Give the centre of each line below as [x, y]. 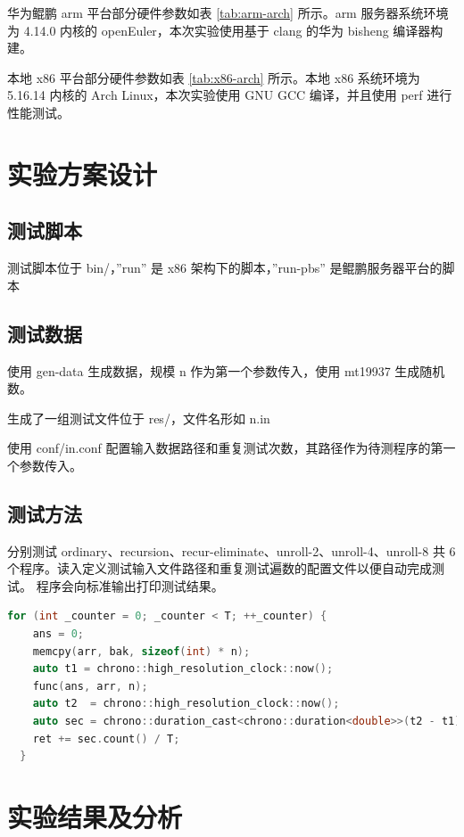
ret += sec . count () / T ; [106, 739]
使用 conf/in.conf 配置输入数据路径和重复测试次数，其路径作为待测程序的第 [225, 448]
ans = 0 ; [58, 634]
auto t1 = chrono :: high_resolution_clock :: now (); [183, 669]
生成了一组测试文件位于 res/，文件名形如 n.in [139, 418]
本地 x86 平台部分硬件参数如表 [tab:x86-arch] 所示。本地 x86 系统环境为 [214, 77]
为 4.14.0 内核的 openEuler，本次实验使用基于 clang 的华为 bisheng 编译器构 [225, 30]
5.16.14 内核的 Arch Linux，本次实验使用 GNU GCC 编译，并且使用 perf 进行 [230, 95]
